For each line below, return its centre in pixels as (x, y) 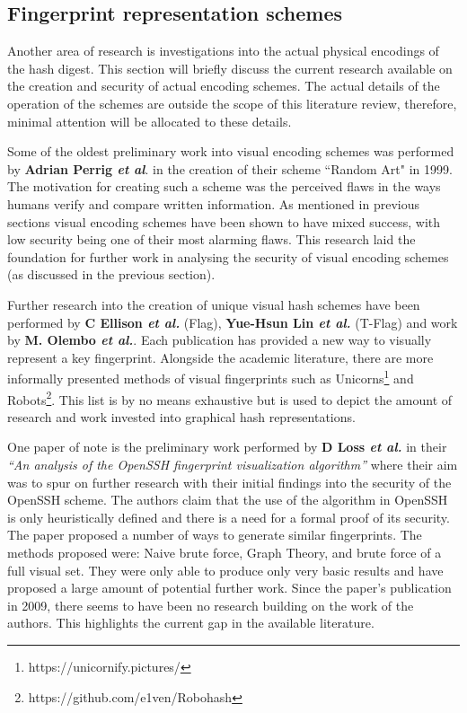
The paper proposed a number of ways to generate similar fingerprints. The (215, 535)
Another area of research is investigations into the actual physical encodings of (223, 51)
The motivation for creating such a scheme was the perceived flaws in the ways (224, 186)
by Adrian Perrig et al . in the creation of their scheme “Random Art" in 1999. (230, 168)
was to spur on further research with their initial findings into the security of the (229, 482)
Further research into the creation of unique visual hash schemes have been (214, 304)
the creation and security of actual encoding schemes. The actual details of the (224, 86)
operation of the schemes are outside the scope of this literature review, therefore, (232, 103)
